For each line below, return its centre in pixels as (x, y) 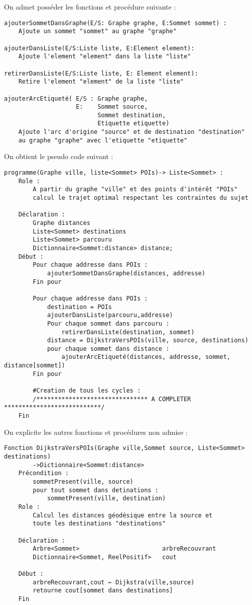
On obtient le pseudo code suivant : (59, 156)
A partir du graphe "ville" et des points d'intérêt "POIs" (135, 190)
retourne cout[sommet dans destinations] (103, 591)
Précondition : (43, 473)
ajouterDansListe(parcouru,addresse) (110, 315)
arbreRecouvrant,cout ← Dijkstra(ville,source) (114, 582)
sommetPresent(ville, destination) (106, 499)
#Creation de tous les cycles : (87, 391)
